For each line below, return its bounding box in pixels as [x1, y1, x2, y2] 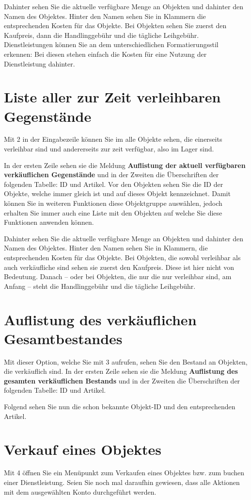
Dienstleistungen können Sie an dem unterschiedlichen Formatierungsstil [4, 39, 219, 50]
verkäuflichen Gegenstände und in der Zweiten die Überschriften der [4, 169, 219, 180]
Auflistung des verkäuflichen [4, 309, 197, 329]
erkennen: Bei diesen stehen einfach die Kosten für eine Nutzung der [4, 49, 207, 59]
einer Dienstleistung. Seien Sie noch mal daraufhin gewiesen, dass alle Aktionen [4, 477, 240, 487]
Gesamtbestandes [4, 328, 123, 348]
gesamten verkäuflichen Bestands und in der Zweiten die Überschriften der [4, 375, 240, 385]
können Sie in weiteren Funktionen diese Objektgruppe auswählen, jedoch [4, 198, 222, 208]
